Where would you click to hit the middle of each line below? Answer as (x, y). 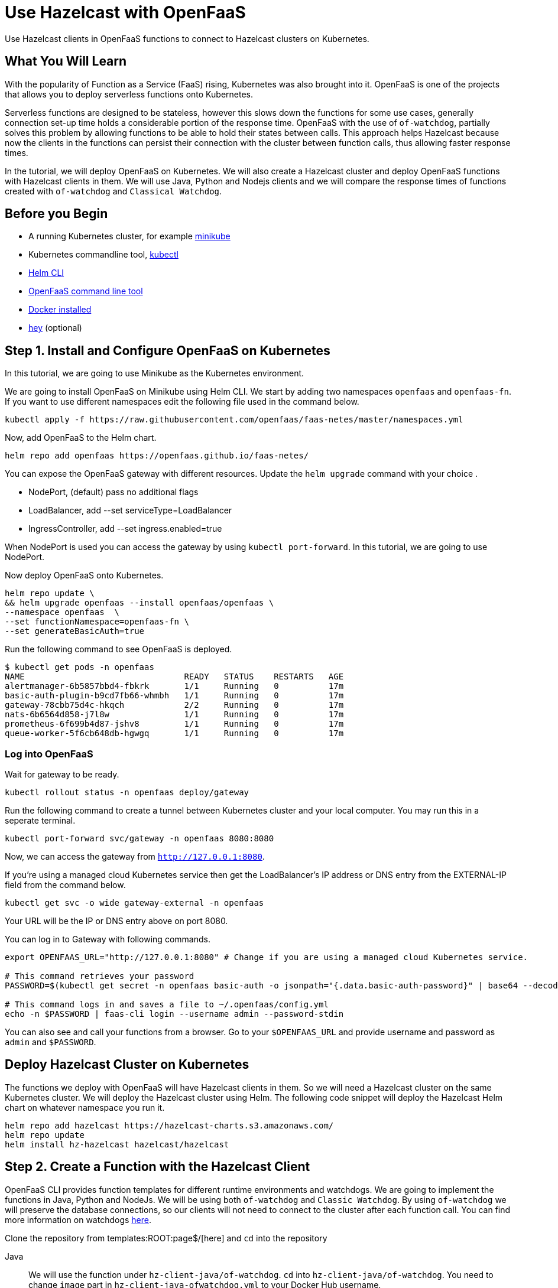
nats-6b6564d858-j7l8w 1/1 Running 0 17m (174, 715)
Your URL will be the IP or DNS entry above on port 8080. (116, 921)
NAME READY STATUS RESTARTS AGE (174, 677)
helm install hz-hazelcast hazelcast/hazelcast (117, 1144)
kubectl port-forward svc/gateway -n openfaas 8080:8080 (139, 839)
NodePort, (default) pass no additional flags (113, 492)
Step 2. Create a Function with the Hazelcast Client (158, 1167)
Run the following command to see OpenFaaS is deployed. (119, 649)
